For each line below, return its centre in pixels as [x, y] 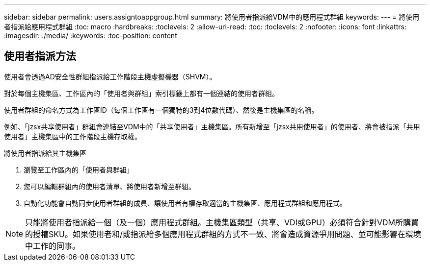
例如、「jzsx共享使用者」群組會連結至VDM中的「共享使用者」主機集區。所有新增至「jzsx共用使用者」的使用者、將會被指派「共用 [212, 126]
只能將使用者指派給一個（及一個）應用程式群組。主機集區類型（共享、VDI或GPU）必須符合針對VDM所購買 [222, 222]
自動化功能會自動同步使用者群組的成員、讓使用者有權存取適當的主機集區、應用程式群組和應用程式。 [185, 203]
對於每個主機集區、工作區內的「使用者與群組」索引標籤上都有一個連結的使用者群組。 [141, 93]
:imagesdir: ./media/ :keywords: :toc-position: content [91, 36]
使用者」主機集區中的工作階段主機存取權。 [73, 136]
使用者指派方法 [40, 56]
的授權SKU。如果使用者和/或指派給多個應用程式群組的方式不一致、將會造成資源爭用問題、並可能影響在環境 [223, 234]
